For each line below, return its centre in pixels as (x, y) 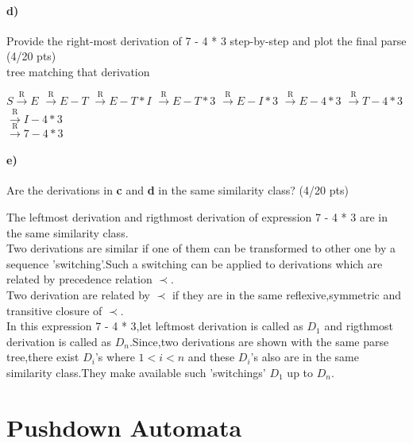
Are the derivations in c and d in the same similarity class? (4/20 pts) (178, 190)
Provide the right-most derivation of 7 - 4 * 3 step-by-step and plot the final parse (206, 40)
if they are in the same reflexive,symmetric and (286, 294)
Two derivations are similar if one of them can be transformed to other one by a (201, 248)
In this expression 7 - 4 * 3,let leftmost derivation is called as (155, 326)
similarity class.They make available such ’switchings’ (136, 372)
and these (211, 357)
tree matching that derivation (78, 71)
